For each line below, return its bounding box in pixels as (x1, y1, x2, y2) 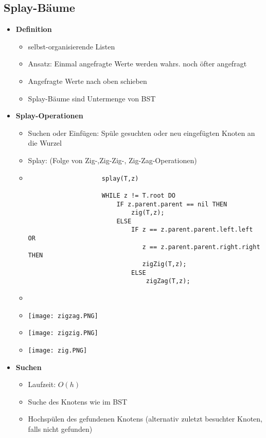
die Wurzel (28, 137, 62, 148)
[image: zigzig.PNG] (28, 329, 98, 337)
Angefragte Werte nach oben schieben (28, 75, 147, 86)
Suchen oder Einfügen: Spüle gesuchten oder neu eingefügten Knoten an (28, 127, 255, 138)
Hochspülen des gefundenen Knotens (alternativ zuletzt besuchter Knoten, (28, 413, 262, 424)
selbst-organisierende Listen (28, 41, 115, 51)
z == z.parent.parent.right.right (142, 243, 260, 251)
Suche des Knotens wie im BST (28, 396, 128, 407)
